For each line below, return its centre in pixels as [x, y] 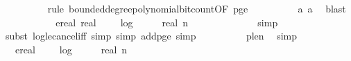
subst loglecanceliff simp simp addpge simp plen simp [151, 36]
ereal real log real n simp [167, 22]
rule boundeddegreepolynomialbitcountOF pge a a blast [197, 8]
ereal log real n [71, 49]
